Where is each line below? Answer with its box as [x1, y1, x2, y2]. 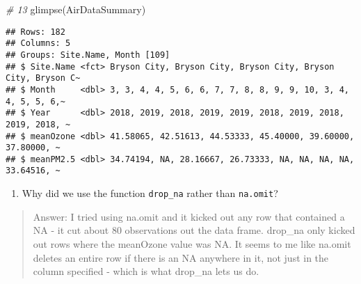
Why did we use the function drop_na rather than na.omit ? [22, 186, 278, 200]
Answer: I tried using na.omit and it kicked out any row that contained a [33, 209, 345, 223]
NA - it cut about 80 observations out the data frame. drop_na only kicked [33, 223, 355, 237]
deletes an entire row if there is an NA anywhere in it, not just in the [33, 250, 329, 265]
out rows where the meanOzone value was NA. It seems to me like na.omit [33, 236, 351, 251]
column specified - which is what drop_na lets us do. [33, 264, 259, 278]
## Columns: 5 [6, 38, 71, 49]
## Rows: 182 [6, 26, 65, 37]
